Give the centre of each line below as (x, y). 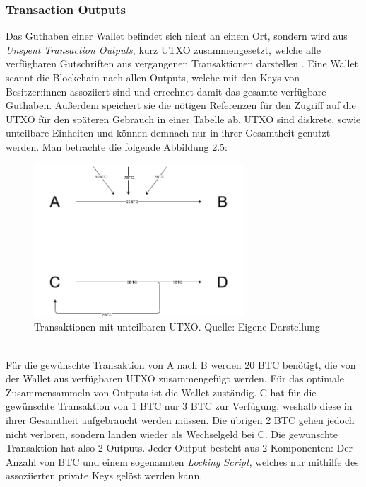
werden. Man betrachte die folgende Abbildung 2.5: (117, 146)
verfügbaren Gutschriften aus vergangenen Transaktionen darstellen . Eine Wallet (182, 63)
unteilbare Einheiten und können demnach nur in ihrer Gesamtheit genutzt (168, 133)
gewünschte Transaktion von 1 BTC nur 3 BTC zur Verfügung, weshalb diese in (179, 406)
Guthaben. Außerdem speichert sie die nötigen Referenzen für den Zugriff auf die (181, 105)
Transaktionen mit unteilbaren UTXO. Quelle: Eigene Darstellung (177, 327)
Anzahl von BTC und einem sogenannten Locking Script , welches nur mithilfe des (182, 461)
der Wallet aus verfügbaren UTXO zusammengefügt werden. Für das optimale (175, 378)
